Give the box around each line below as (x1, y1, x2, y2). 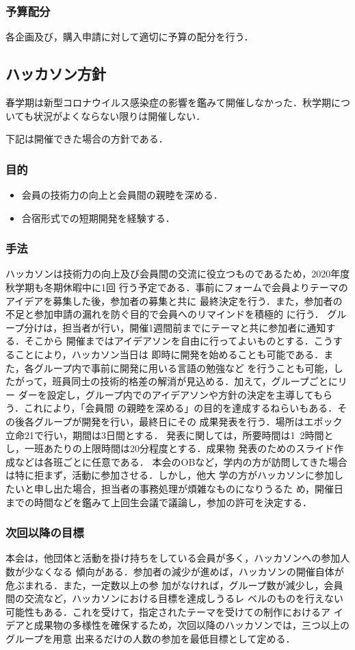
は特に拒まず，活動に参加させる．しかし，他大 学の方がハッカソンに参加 (5, 468, 334, 482)
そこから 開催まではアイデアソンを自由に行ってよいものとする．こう (24, 334, 333, 348)
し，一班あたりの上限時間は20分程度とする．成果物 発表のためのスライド (5, 441, 334, 455)
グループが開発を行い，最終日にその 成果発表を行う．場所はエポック (34, 414, 343, 428)
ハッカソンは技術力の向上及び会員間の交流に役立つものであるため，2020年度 (5, 266, 350, 281)
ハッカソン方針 (5, 63, 106, 84)
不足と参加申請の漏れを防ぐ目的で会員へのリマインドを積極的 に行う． (5, 307, 324, 321)
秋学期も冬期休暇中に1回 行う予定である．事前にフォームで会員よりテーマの (5, 280, 348, 295)
